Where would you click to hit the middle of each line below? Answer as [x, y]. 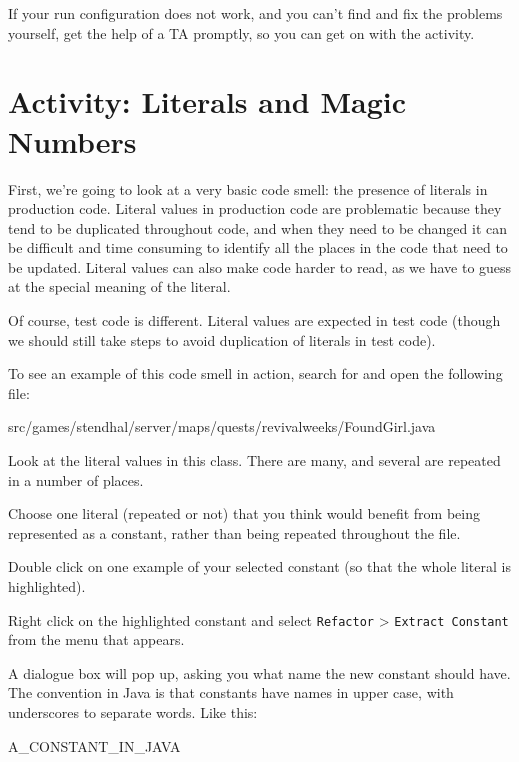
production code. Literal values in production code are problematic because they [255, 208]
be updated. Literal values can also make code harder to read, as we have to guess [260, 266]
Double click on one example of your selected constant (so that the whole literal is [259, 566]
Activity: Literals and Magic [207, 101]
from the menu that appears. [96, 639]
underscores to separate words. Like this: [133, 712]
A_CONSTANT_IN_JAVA [94, 745]
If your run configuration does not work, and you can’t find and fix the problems [255, 13]
